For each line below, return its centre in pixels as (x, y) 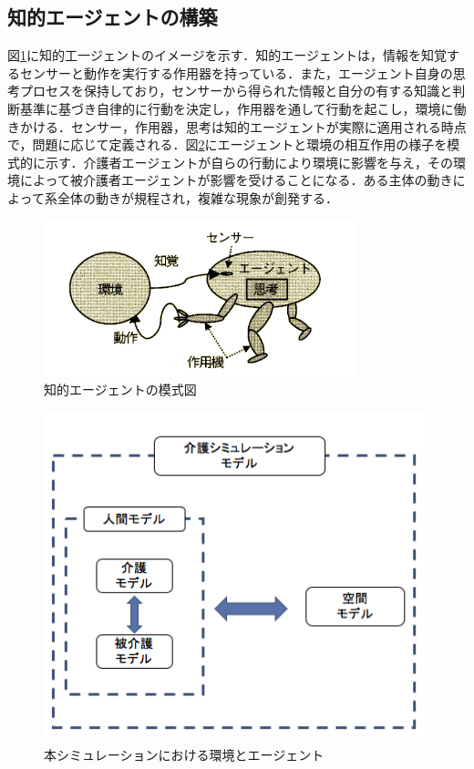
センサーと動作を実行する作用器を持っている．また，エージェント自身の (236, 72)
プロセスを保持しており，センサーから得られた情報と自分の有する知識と (236, 91)
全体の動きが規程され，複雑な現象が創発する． (197, 197)
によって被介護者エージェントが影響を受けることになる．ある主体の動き (236, 180)
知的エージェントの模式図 (120, 390)
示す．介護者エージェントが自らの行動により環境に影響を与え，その (249, 162)
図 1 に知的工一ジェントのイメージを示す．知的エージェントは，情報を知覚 (227, 55)
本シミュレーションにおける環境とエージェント (184, 754)
